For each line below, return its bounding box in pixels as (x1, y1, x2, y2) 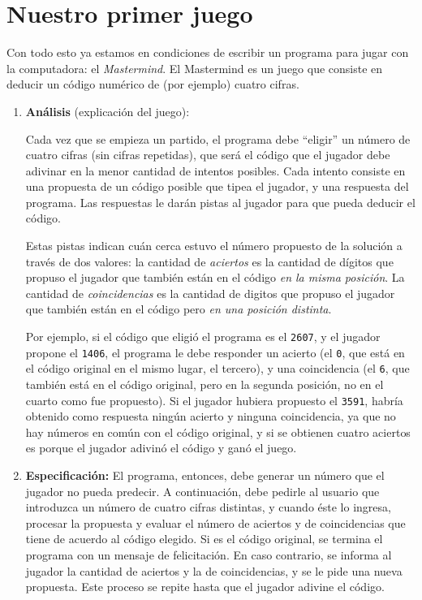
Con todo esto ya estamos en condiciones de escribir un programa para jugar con (6, 44, 409, 61)
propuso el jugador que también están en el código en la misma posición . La (25, 269, 405, 286)
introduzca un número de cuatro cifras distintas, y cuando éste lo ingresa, (25, 499, 391, 516)
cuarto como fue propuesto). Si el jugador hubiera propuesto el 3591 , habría (25, 391, 403, 408)
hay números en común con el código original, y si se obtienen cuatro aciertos (25, 423, 411, 440)
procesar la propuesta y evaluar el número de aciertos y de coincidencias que (25, 514, 406, 531)
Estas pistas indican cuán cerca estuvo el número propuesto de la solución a (25, 237, 403, 254)
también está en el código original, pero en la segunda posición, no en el (25, 376, 384, 392)
